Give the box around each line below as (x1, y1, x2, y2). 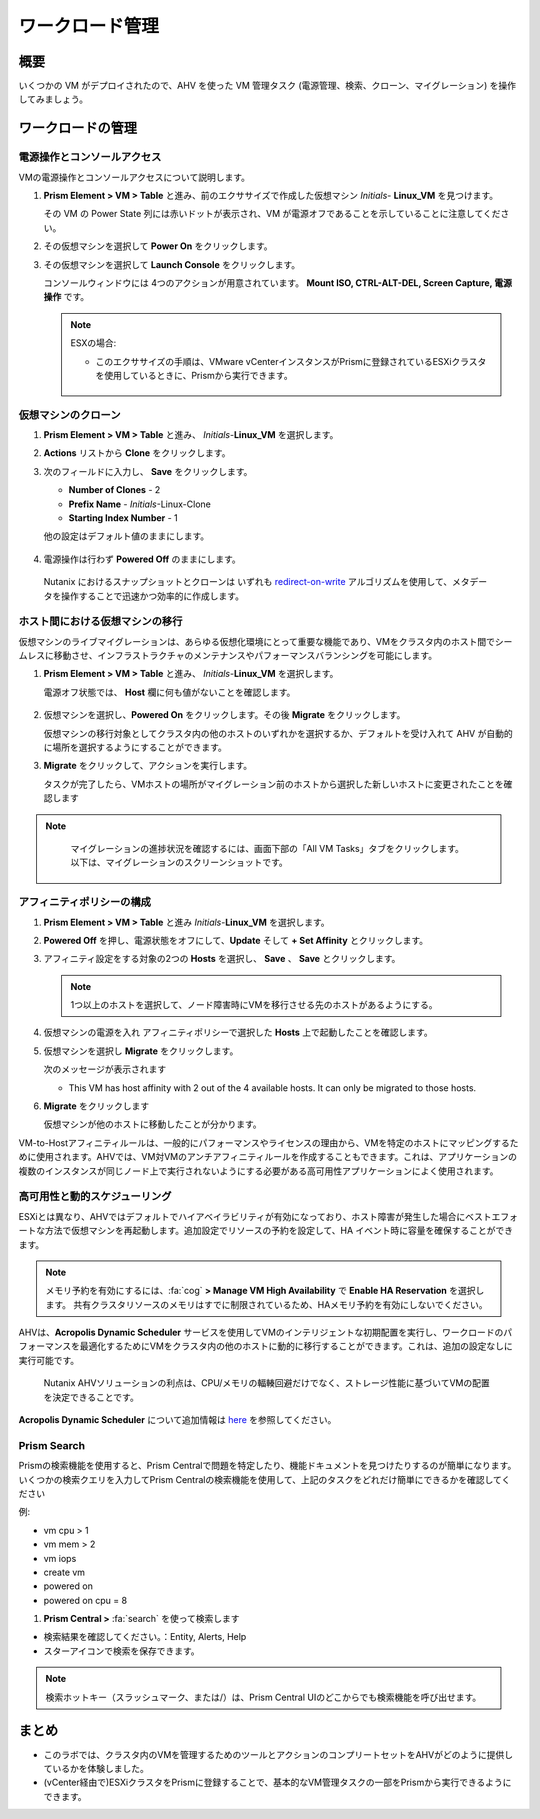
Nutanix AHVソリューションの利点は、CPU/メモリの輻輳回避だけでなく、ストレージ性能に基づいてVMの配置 (43, 1377, 490, 1389)
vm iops (43, 1552, 77, 1564)
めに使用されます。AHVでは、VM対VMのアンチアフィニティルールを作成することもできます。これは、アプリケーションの (18, 1151, 518, 1163)
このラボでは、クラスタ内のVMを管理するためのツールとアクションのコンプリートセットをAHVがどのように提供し (43, 1748, 514, 1760)
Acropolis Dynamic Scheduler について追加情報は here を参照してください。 (18, 1414, 337, 1426)
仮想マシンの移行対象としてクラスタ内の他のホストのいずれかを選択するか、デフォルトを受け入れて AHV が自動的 (43, 727, 514, 739)
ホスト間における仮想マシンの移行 (18, 615, 183, 629)
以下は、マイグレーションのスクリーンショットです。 (70, 856, 289, 869)
